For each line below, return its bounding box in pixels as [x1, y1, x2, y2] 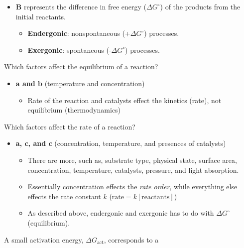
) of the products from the [160, 1, 241, 11]
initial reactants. [15, 11, 66, 21]
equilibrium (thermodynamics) [27, 105, 121, 115]
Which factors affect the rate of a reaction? [4, 121, 135, 131]
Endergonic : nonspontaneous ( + [27, 28, 130, 38]
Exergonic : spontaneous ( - [27, 44, 112, 55]
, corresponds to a [104, 234, 159, 245]
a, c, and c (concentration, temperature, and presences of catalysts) [15, 138, 226, 148]
